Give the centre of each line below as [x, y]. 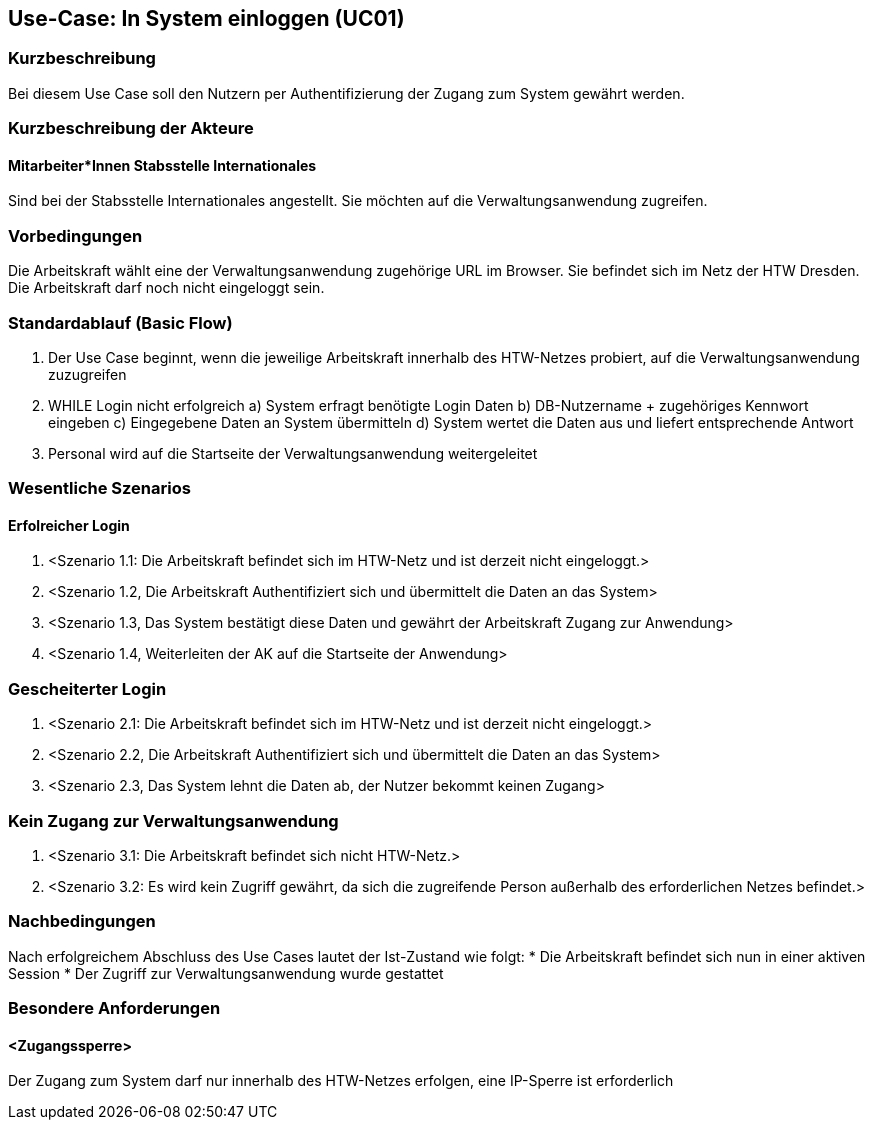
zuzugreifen [87, 374]
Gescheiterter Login [87, 688]
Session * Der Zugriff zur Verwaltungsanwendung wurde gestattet [226, 973]
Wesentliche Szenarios [99, 488]
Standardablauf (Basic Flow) [120, 322]
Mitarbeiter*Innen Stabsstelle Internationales [162, 165]
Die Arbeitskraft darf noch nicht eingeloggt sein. [166, 288]
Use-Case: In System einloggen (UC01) [206, 18]
